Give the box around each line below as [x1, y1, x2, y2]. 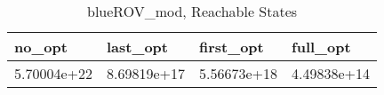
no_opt [14, 36, 68, 57]
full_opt [292, 36, 351, 57]
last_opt [107, 36, 168, 57]
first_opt [199, 36, 264, 57]
